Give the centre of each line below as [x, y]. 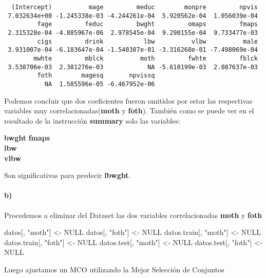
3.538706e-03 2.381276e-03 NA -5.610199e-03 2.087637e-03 [133, 67]
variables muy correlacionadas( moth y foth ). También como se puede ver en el [129, 111]
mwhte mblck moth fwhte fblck [146, 58]
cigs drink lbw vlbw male [147, 41]
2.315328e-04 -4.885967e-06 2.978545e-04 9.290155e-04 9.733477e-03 [133, 33]
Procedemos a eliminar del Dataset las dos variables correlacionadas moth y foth [133, 215]
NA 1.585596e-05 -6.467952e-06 [100, 84]
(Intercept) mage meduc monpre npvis [135, 7]
